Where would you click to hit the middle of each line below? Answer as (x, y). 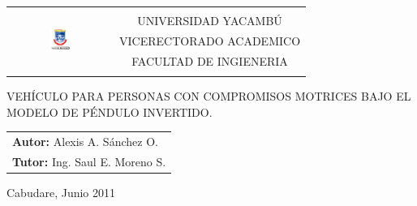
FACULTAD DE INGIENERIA (210, 60)
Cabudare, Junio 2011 (61, 192)
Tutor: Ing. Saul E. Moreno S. (89, 161)
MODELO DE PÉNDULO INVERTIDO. (110, 112)
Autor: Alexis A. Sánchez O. (85, 141)
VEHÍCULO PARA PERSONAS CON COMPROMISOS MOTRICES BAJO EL (209, 96)
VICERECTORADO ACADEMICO (210, 40)
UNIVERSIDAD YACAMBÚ (210, 20)
